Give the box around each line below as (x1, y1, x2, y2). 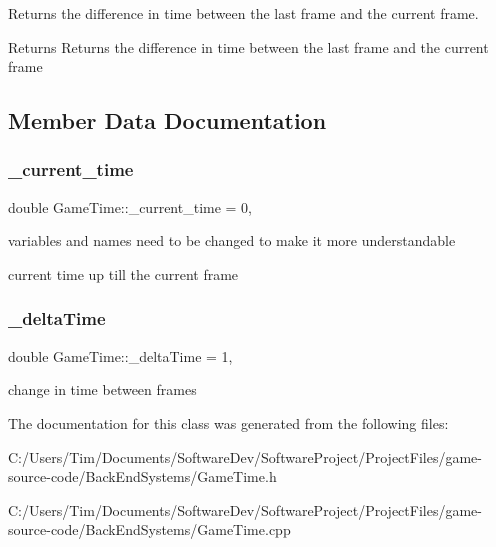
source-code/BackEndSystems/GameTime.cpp (8, 519, 291, 540)
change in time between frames (8, 379, 197, 400)
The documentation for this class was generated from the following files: (8, 412, 449, 433)
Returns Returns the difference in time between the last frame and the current (8, 36, 489, 57)
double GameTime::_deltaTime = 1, (8, 345, 233, 366)
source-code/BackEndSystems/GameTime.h (8, 466, 277, 487)
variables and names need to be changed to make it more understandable (8, 230, 456, 251)
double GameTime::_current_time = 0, (8, 196, 253, 217)
